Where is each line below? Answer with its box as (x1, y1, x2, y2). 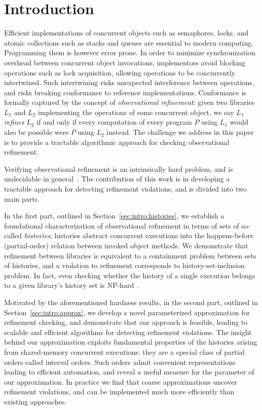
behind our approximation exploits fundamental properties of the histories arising (4, 337, 257, 347)
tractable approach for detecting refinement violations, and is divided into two (4, 183, 247, 194)
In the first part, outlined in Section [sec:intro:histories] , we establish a (4, 210, 224, 221)
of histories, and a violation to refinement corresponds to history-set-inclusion (4, 260, 245, 271)
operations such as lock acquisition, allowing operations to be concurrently (4, 67, 235, 78)
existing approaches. (4, 396, 67, 406)
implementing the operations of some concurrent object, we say (38, 106, 234, 117)
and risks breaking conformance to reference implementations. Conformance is (4, 87, 247, 97)
